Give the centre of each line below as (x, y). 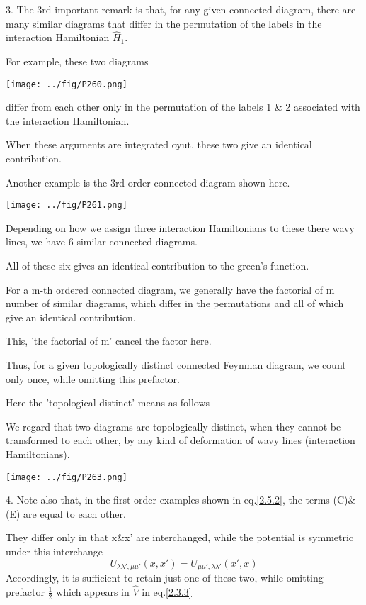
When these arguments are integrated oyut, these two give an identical (159, 144)
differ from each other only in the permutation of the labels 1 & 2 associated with (183, 107)
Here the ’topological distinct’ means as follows (108, 403)
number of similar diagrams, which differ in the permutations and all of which (175, 303)
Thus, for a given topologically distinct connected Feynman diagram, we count (176, 365)
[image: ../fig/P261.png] (67, 205)
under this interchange (55, 551)
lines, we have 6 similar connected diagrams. (102, 242)
